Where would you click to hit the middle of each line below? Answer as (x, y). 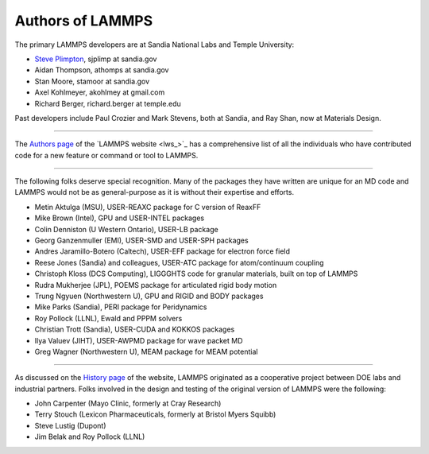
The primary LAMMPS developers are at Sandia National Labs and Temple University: (155, 45)
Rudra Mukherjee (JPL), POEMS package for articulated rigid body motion (156, 285)
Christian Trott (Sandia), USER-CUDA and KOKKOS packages (135, 329)
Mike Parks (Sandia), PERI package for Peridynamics (121, 307)
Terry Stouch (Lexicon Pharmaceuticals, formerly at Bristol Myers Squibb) (155, 414)
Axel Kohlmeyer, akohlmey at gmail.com (100, 92)
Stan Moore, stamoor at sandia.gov (92, 81)
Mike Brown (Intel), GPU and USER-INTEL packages (120, 218)
